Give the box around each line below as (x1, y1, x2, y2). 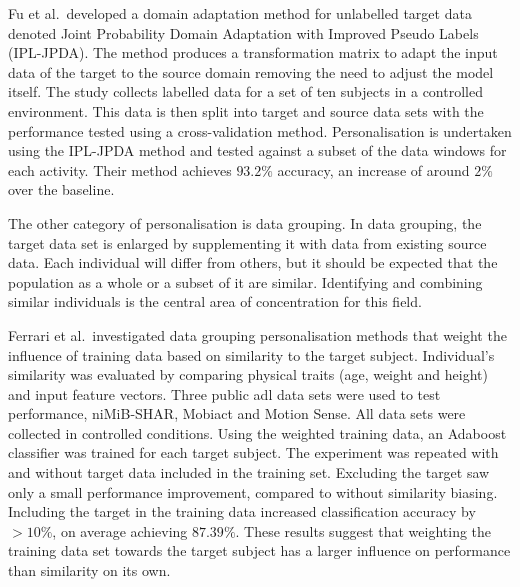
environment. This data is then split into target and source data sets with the (8, 100, 484, 121)
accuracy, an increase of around (277, 159, 470, 180)
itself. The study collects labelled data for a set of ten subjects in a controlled (8, 81, 483, 102)
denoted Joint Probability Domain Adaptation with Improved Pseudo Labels (8, 22, 479, 43)
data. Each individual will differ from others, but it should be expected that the (8, 252, 498, 273)
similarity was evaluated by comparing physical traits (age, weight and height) (8, 364, 488, 385)
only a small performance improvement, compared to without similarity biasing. (8, 481, 498, 502)
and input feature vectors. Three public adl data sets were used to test (8, 383, 441, 404)
